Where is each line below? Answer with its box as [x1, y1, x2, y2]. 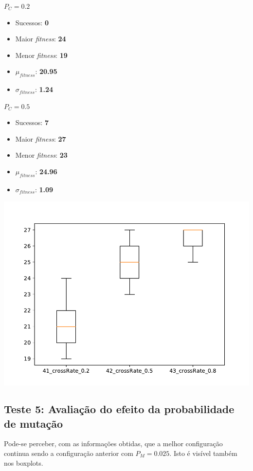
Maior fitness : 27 [15, 133, 66, 144]
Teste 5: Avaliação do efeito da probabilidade [4, 401, 235, 417]
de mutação [4, 416, 63, 431]
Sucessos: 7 [15, 117, 49, 127]
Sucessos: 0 [15, 17, 49, 27]
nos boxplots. [4, 457, 43, 468]
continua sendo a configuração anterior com [4, 448, 133, 458]
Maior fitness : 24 [15, 34, 66, 44]
